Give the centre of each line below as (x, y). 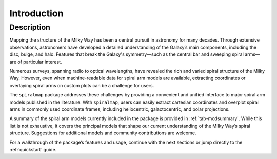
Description (30, 27)
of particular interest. (39, 62)
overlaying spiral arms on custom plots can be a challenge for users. (82, 85)
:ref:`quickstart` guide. (33, 149)
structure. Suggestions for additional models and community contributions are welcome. (103, 133)
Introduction (36, 13)
